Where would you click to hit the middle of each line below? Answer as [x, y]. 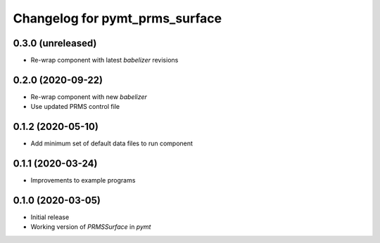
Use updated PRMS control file [75, 107]
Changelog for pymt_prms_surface [118, 18]
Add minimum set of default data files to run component [112, 143]
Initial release [50, 217]
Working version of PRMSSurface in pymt [91, 227]
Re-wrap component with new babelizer [89, 97]
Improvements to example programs [83, 180]
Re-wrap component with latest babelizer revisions [104, 60]
